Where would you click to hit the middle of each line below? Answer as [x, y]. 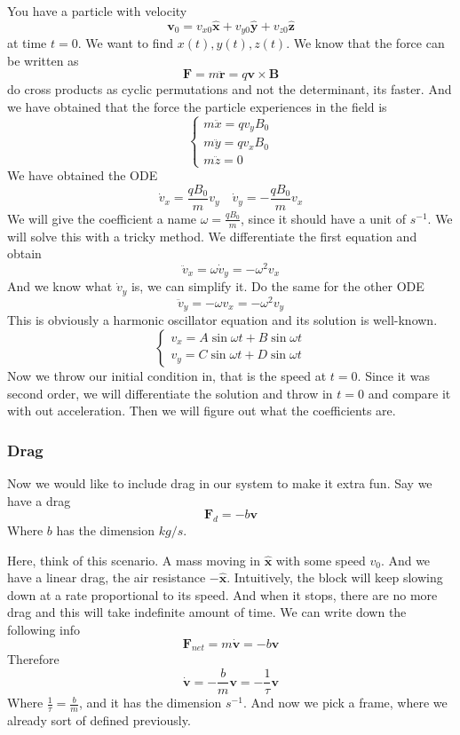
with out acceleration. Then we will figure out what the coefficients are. [202, 411]
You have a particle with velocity [97, 11]
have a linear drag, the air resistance [107, 577]
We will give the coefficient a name [102, 218]
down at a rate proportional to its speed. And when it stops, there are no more [222, 594]
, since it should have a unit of [323, 218]
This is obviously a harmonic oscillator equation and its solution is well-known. [222, 320]
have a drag [39, 500]
